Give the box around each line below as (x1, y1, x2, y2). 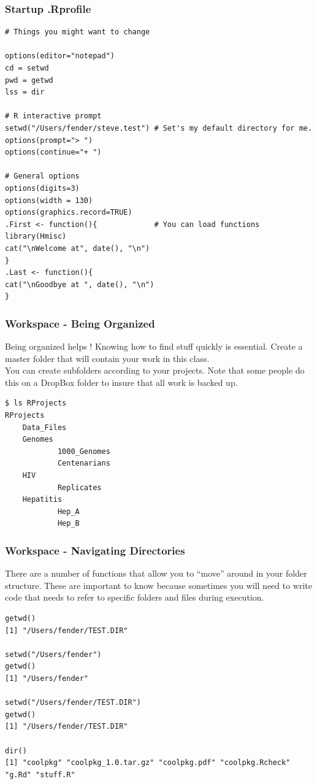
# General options (5, 172, 80, 181)
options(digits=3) (5, 183, 80, 193)
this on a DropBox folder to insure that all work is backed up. (5, 375, 238, 388)
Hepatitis (22, 495, 63, 504)
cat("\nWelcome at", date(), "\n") (5, 244, 150, 253)
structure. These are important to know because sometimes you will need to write (5, 578, 313, 591)
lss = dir (5, 88, 45, 97)
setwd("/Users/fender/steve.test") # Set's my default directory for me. (5, 123, 313, 133)
